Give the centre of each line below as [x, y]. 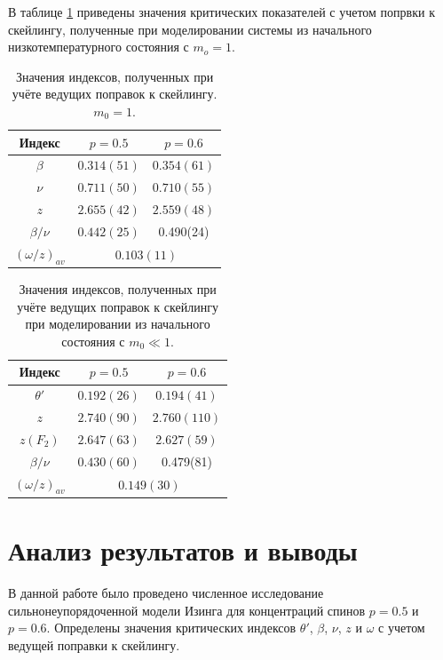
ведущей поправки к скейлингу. [94, 644]
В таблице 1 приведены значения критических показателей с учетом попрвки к [221, 12]
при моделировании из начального [118, 324]
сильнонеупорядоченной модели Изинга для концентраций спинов [187, 610]
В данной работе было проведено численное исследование [166, 593]
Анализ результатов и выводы [183, 550]
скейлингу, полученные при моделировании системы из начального [190, 29]
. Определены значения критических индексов [171, 628]
